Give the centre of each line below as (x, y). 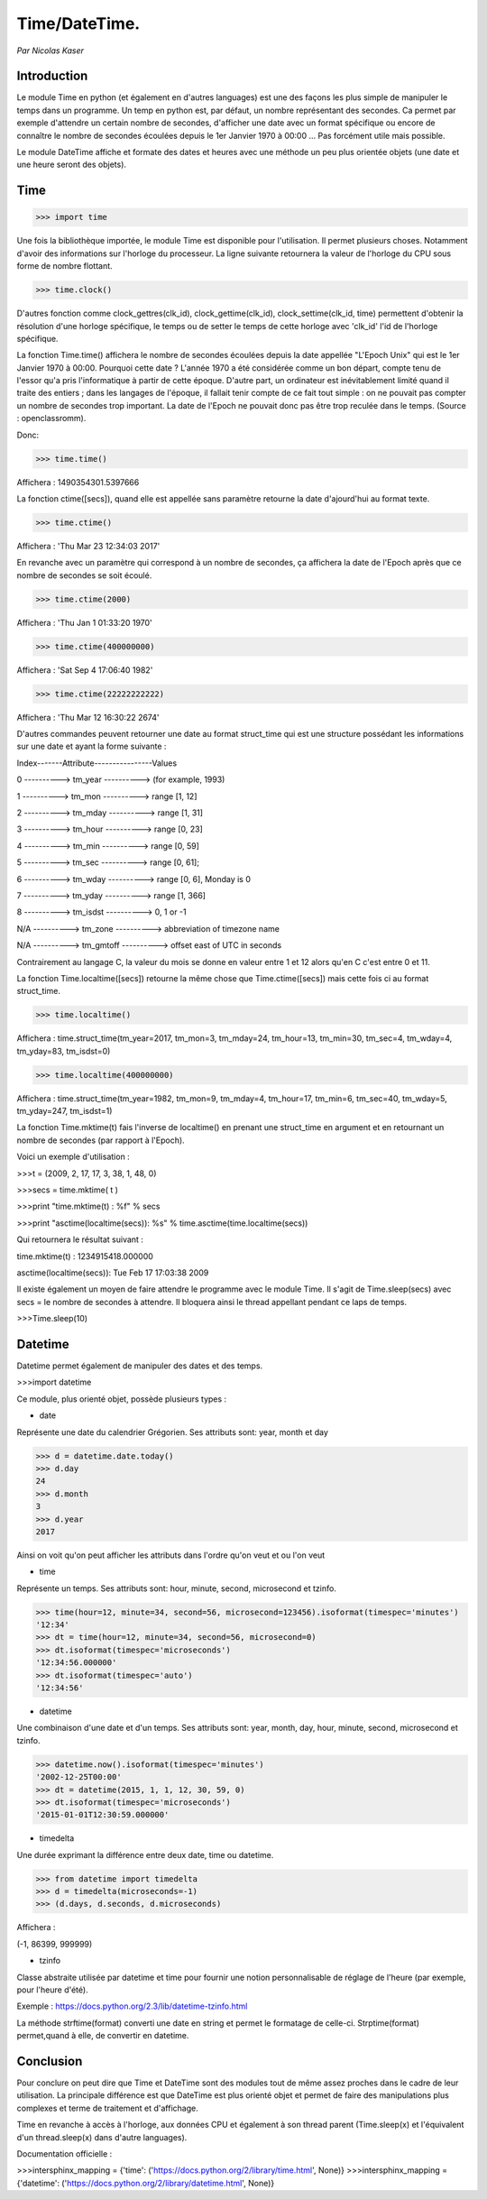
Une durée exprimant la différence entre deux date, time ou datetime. (145, 1854)
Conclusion (50, 2061)
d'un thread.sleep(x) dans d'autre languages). (102, 2137)
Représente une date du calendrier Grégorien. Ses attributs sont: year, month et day (173, 1432)
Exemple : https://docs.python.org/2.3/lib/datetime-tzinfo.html (132, 2006)
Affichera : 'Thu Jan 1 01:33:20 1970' (84, 622)
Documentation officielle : (64, 2154)
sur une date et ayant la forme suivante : (92, 746)
